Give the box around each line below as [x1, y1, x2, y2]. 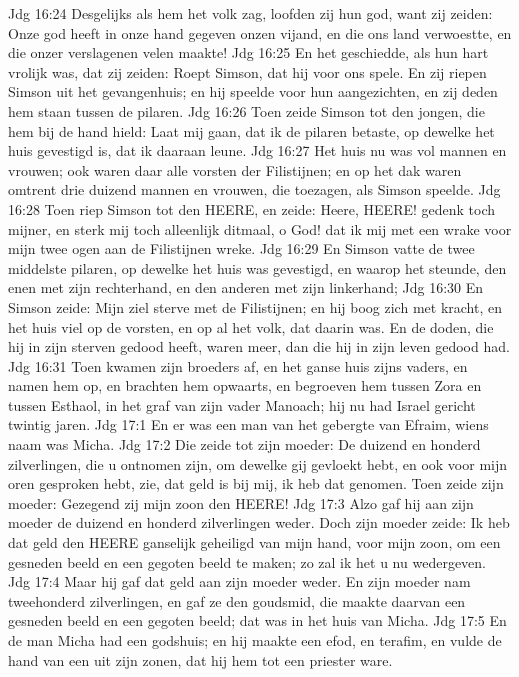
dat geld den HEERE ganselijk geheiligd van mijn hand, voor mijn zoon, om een [8, 532, 501, 553]
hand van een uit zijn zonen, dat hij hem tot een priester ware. [8, 649, 393, 670]
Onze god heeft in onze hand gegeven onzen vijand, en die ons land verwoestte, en [8, 22, 512, 43]
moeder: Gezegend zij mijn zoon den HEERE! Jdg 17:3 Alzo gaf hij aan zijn [8, 492, 474, 513]
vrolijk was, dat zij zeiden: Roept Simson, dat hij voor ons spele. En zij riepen [8, 61, 487, 82]
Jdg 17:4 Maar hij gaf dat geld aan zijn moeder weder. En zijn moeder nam [8, 571, 471, 592]
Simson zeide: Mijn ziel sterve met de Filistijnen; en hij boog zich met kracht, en [8, 296, 502, 317]
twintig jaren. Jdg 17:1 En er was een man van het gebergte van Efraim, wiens [8, 414, 489, 435]
